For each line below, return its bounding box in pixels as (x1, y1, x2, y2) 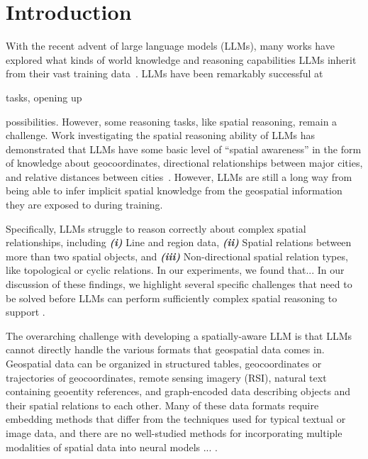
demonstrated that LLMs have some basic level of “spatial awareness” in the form (6, 141, 362, 156)
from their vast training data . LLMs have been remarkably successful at (6, 66, 323, 81)
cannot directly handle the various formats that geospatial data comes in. (6, 342, 325, 357)
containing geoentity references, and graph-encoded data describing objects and (6, 384, 351, 399)
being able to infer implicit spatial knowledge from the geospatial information (6, 183, 342, 198)
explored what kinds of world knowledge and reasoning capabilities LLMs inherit (6, 52, 357, 67)
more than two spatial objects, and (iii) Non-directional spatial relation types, (6, 248, 348, 263)
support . (6, 304, 45, 319)
